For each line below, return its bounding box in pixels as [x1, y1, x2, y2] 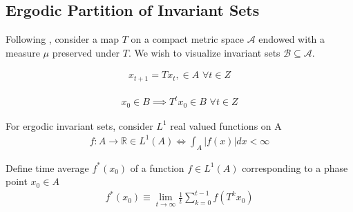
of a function [130, 160, 184, 175]
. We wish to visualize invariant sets [128, 45, 280, 59]
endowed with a [258, 32, 325, 46]
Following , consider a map [6, 32, 120, 46]
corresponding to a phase [242, 160, 348, 175]
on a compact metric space [131, 32, 244, 46]
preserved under [52, 45, 120, 59]
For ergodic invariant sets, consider [6, 118, 153, 133]
